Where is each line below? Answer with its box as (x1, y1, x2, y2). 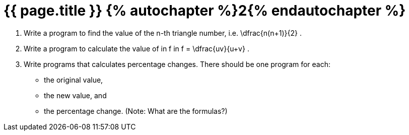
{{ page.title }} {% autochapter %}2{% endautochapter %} (4, 2, 406, 19)
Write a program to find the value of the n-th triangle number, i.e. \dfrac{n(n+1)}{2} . (24, 28, 302, 37)
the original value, (44, 75, 103, 84)
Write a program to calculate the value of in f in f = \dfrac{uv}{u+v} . (24, 44, 249, 53)
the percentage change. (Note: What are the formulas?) (44, 106, 228, 115)
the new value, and (44, 91, 107, 100)
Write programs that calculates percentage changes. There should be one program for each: (24, 59, 331, 69)
